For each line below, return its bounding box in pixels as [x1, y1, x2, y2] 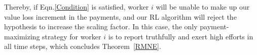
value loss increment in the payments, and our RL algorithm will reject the [4, 11, 237, 22]
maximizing [4, 31, 40, 41]
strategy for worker [42, 31, 101, 41]
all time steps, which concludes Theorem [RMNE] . [4, 41, 161, 51]
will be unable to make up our [156, 2, 250, 12]
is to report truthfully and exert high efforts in [108, 31, 253, 41]
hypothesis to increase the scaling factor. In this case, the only [4, 21, 198, 32]
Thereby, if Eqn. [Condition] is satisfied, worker [4, 2, 149, 12]
